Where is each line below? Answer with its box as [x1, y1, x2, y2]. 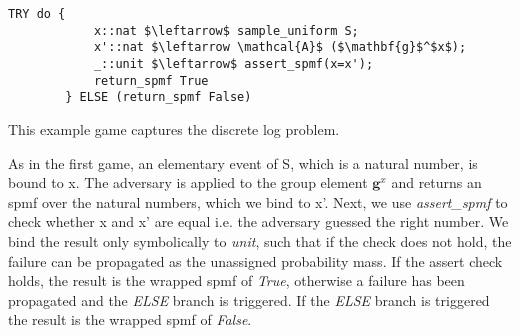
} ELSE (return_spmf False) [65, 90, 252, 105]
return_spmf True [93, 73, 209, 88]
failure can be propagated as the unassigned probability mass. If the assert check [8, 250, 503, 271]
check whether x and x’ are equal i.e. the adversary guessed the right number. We [8, 211, 509, 232]
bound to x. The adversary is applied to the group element [8, 172, 368, 193]
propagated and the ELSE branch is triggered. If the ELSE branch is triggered [8, 289, 490, 310]
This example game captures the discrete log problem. [8, 118, 340, 139]
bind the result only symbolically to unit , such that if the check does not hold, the [8, 230, 512, 251]
